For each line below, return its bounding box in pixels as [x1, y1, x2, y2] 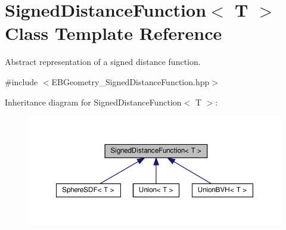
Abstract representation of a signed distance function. [5, 55, 201, 68]
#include [5, 75, 38, 88]
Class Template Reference [5, 21, 222, 45]
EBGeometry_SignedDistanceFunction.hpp [51, 75, 210, 88]
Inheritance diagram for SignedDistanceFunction [5, 95, 182, 108]
